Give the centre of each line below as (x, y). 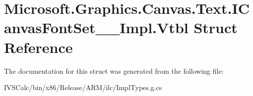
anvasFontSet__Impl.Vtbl (96, 27)
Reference (38, 47)
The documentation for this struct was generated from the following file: (114, 71)
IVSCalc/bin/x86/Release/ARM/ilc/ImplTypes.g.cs (83, 87)
